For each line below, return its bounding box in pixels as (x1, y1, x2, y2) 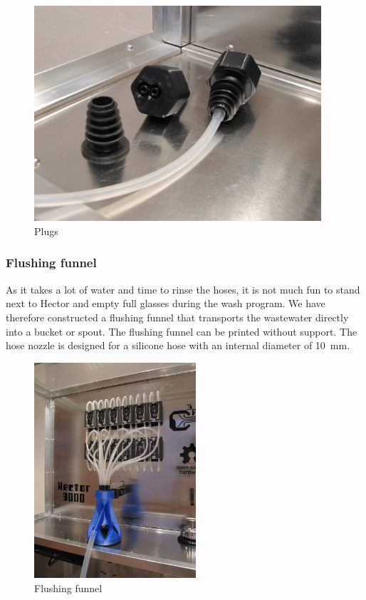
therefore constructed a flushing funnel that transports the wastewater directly (6, 309, 349, 324)
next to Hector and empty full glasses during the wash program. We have (6, 296, 325, 311)
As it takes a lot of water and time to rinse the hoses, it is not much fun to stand (6, 281, 360, 296)
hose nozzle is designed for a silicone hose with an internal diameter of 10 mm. (6, 338, 350, 353)
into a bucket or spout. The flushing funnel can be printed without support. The (6, 324, 357, 338)
